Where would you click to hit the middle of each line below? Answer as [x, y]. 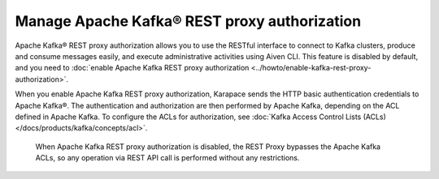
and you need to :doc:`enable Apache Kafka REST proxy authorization [132, 68]
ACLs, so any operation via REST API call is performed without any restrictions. [167, 158]
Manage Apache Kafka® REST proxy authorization [188, 21]
